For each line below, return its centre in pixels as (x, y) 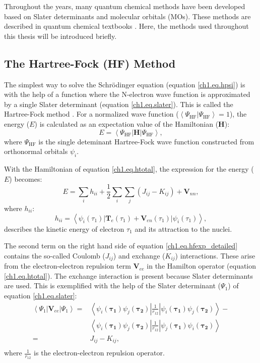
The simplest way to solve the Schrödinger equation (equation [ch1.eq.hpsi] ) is (125, 84)
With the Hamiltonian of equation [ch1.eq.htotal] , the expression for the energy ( (129, 168)
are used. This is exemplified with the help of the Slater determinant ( (113, 286)
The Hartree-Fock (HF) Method (90, 63)
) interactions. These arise (215, 255)
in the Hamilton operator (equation (202, 266)
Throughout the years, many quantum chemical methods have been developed (125, 6)
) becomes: (26, 178)
